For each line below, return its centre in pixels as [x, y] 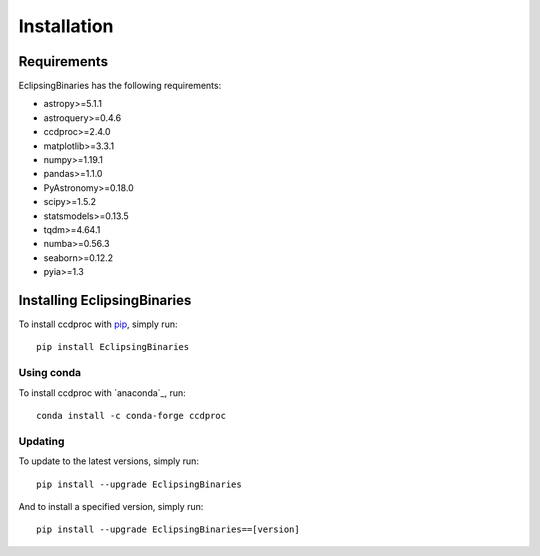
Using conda [50, 373]
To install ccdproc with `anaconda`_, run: [102, 392]
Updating [41, 441]
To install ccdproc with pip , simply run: [98, 324]
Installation [66, 26]
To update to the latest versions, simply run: [109, 461]
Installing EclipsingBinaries [105, 300]
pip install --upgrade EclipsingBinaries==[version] [168, 529]
